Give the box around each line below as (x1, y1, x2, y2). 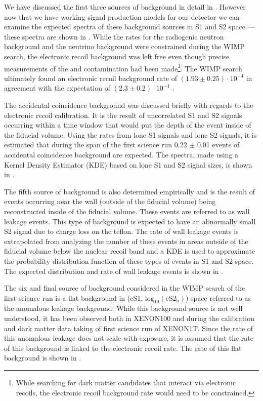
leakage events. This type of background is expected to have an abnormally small (4, 216, 256, 226)
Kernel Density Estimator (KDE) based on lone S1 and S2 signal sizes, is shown (4, 159, 252, 170)
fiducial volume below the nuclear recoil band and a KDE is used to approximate (4, 246, 255, 256)
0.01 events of (197, 139, 240, 150)
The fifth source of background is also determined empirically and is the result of (4, 186, 255, 196)
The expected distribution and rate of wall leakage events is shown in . (4, 265, 224, 276)
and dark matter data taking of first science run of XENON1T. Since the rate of (4, 323, 253, 333)
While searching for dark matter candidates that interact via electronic (16, 377, 236, 388)
